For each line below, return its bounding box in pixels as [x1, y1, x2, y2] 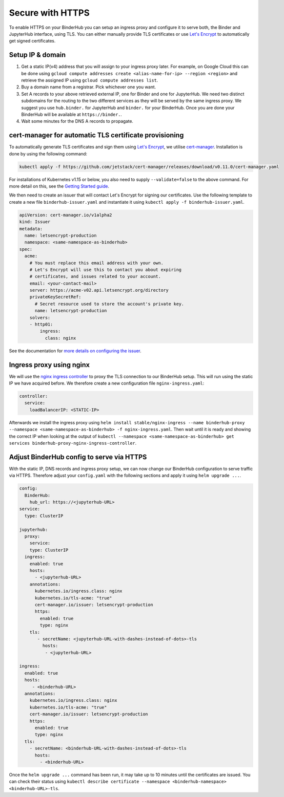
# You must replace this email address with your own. [29, 260, 163, 266]
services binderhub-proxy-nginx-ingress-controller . [9, 440, 137, 446]
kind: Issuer [19, 219, 51, 225]
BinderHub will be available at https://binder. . [21, 111, 122, 117]
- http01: [29, 322, 53, 327]
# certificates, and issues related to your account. [29, 274, 161, 280]
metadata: [19, 226, 43, 232]
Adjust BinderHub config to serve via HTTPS [9, 452, 147, 461]
